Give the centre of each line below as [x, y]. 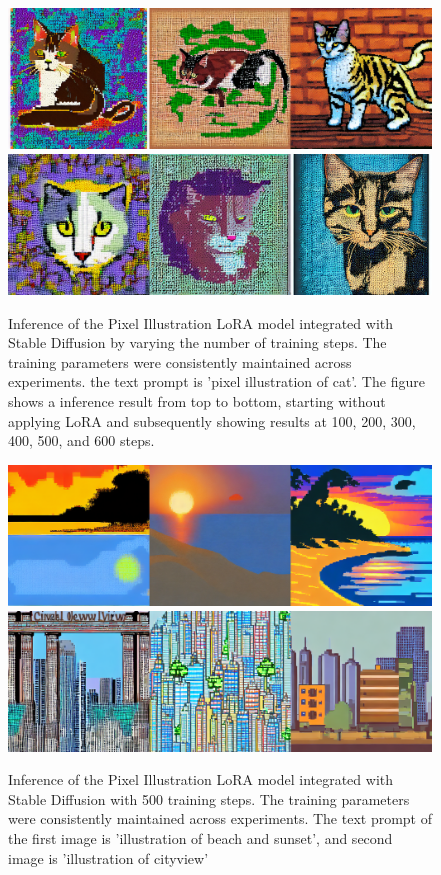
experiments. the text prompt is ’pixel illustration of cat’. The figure [216, 381]
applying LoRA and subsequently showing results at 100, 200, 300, [212, 420]
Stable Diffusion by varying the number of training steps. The [197, 342]
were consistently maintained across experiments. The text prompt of [220, 818]
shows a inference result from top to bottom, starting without [197, 400]
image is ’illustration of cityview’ [108, 857]
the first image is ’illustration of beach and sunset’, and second [200, 838]
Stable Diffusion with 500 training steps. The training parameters [209, 798]
